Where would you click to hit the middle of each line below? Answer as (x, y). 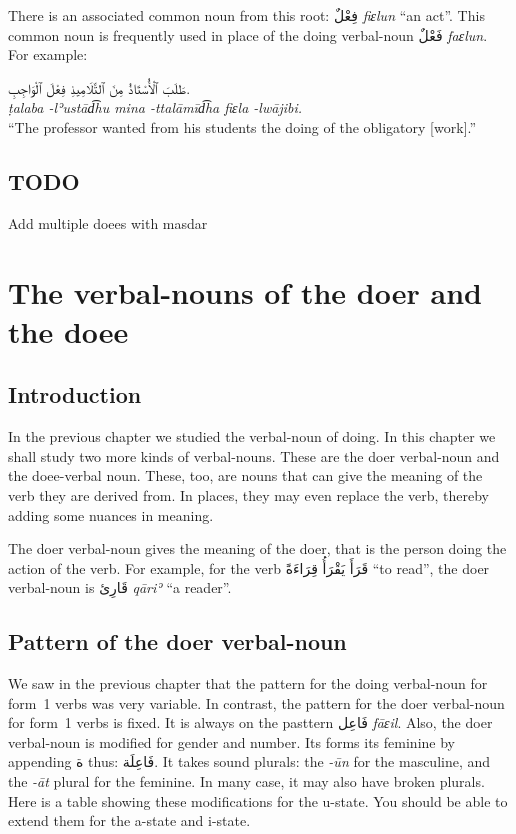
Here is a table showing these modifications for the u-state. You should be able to (258, 800)
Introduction (75, 394)
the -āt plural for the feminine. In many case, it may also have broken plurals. (246, 781)
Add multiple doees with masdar (108, 222)
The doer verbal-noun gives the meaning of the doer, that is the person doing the (257, 548)
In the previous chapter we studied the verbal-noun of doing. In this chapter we (252, 436)
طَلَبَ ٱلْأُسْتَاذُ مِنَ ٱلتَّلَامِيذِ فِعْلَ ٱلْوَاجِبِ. (99, 87)
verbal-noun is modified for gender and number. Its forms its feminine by (231, 741)
